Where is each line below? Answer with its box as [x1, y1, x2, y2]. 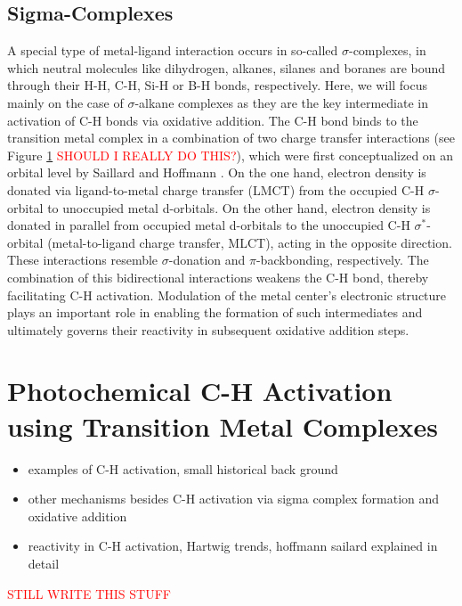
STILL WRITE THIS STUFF [7, 584, 171, 602]
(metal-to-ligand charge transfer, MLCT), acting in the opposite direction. [47, 233, 452, 251]
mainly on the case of [7, 93, 124, 111]
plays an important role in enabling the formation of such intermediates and [7, 303, 423, 322]
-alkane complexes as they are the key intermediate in [134, 93, 428, 111]
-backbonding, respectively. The [255, 250, 429, 269]
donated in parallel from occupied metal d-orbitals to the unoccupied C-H [7, 216, 410, 234]
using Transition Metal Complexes [7, 407, 438, 444]
